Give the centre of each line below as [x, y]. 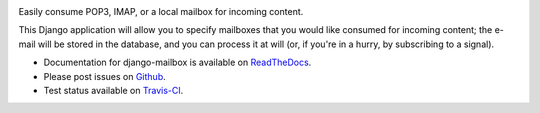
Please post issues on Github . [104, 76]
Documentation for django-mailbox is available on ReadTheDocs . [177, 62]
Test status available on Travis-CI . [113, 90]
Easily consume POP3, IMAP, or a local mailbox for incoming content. [161, 11]
